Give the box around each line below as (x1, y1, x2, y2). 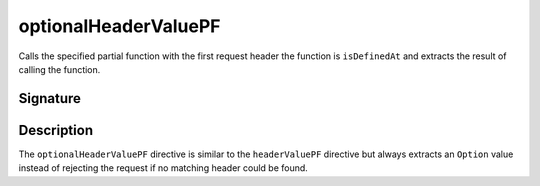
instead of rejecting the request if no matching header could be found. (18, 162, 309, 174)
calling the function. (18, 63, 101, 75)
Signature (18, 90, 82, 107)
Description (18, 121, 94, 139)
